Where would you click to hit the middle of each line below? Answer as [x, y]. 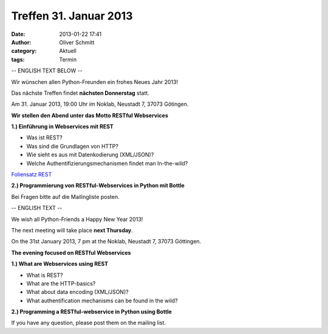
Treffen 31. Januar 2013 [72, 16]
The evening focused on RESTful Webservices [71, 252]
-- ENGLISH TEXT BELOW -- [47, 71]
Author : [21, 42]
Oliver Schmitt [77, 42]
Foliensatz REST [32, 175]
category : [24, 51]
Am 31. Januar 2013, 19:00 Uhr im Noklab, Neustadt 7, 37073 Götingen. [100, 104]
